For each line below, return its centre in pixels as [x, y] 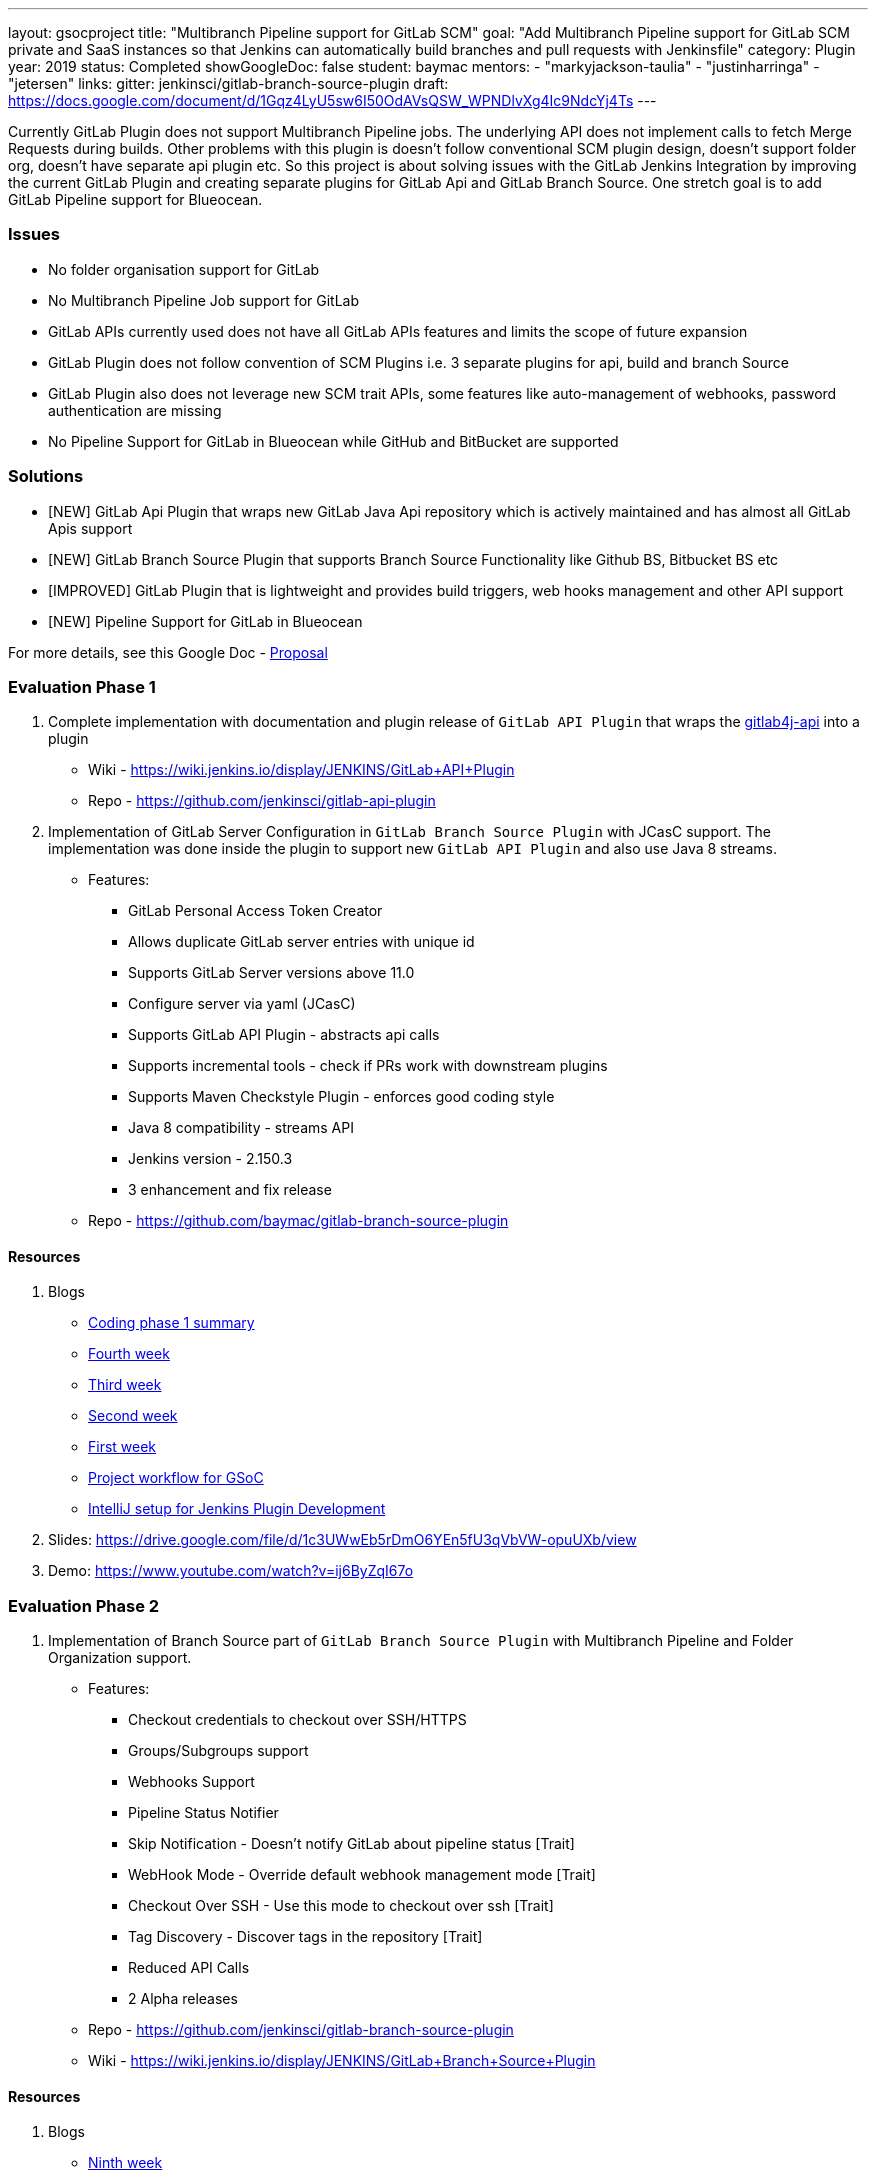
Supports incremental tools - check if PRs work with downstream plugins [368, 1066]
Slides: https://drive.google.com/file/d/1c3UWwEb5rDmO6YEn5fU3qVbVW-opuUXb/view [342, 1540]
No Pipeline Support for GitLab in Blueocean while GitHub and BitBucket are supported [333, 441]
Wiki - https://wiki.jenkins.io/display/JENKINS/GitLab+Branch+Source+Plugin [342, 2061]
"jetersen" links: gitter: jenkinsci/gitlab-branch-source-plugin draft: [228, 83]
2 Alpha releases [183, 1999]
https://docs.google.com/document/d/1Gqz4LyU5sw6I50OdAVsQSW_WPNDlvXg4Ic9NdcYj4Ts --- [332, 100]
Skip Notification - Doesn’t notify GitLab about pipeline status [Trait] [351, 1844]
